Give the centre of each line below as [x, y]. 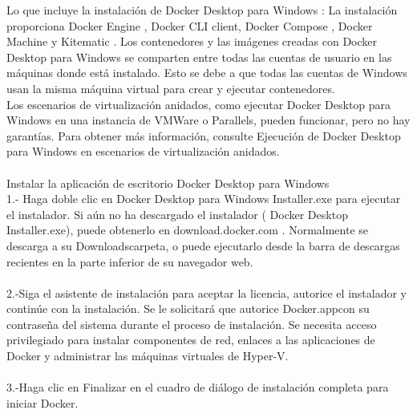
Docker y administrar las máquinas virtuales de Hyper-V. [148, 356]
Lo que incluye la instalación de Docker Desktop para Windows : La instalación [202, 10]
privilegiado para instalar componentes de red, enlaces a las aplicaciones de [191, 340]
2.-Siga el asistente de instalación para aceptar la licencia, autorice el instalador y [206, 292]
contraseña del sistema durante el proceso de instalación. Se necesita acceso [192, 324]
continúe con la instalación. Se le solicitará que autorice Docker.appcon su [188, 308]
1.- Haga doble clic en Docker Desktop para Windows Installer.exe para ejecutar [204, 199]
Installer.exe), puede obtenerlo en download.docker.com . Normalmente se [188, 230]
